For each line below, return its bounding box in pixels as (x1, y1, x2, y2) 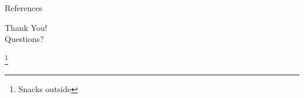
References (5, 2, 43, 13)
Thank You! (5, 21, 47, 33)
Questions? (5, 33, 44, 45)
